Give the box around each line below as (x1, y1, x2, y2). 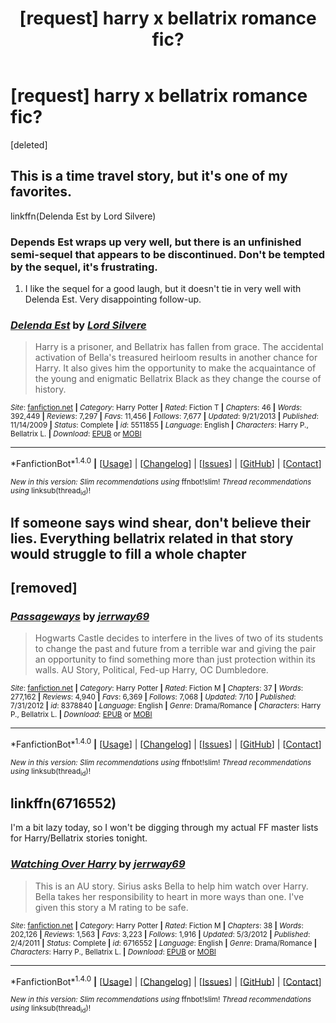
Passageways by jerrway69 (10, 610, 150, 624)
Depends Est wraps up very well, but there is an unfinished (10, 235, 302, 249)
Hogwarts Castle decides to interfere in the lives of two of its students (34, 632, 324, 644)
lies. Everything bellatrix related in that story (10, 530, 294, 547)
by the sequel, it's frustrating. (10, 260, 158, 274)
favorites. (10, 183, 72, 201)
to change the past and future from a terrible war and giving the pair (34, 643, 317, 655)
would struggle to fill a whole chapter (10, 545, 247, 562)
